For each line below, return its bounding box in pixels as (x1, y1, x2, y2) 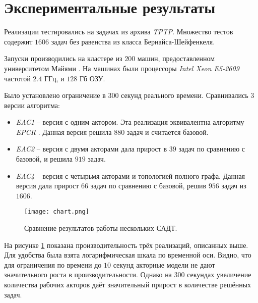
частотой (4, 73, 31, 83)
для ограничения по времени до (4, 259, 102, 270)
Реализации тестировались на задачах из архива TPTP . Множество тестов (4, 26, 233, 37)
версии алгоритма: (4, 99, 60, 110)
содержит (4, 36, 33, 46)
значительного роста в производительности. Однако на (4, 269, 172, 280)
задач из (221, 180, 246, 191)
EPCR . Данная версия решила (16, 126, 112, 137)
